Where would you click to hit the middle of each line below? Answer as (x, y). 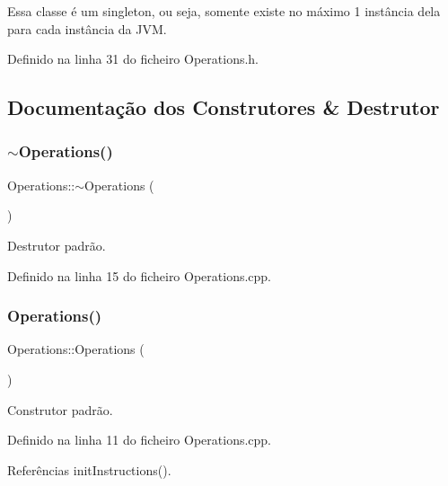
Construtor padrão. (60, 409)
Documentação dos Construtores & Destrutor (224, 107)
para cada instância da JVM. (87, 28)
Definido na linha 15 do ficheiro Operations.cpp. (140, 275)
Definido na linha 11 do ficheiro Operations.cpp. (140, 440)
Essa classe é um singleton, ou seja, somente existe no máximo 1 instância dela (224, 11)
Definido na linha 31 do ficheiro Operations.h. (133, 59)
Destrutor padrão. (57, 245)
